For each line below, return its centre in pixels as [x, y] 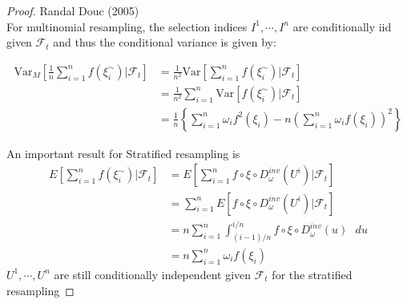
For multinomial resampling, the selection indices [127, 26]
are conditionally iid [342, 26]
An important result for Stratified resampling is [123, 153]
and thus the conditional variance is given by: [165, 42]
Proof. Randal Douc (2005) [73, 10]
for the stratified [312, 274]
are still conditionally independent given [153, 274]
